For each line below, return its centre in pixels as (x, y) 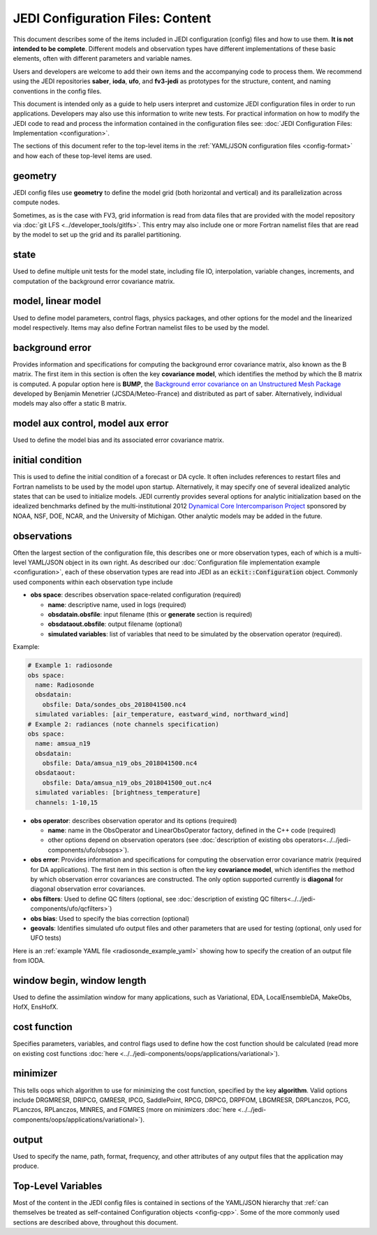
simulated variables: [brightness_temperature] (118, 793)
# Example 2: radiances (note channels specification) (123, 724)
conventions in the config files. (57, 91)
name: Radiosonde (65, 685)
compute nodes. (36, 202)
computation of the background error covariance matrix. (94, 281)
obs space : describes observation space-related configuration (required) (136, 595)
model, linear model (57, 301)
